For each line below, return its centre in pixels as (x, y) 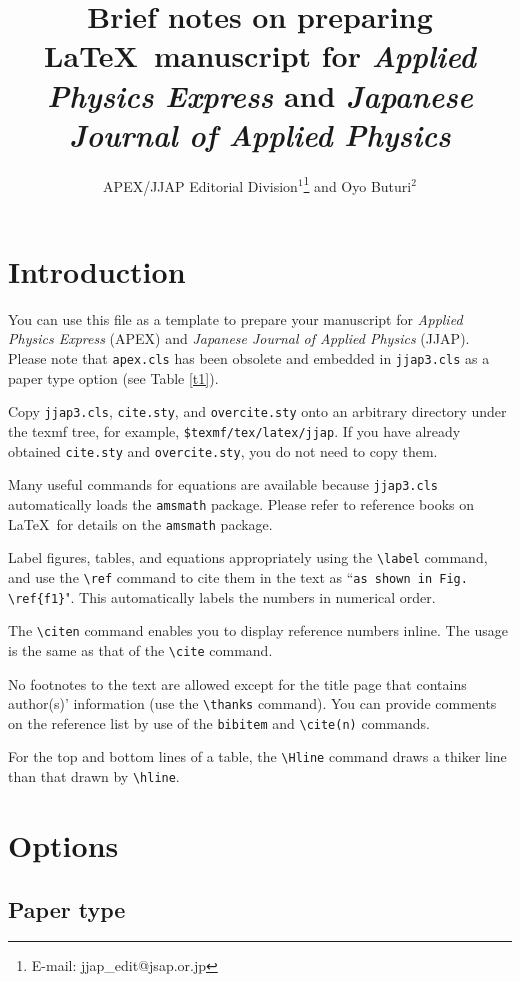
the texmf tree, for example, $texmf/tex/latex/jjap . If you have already (234, 430)
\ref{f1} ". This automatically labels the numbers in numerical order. (222, 596)
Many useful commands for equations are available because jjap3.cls (223, 484)
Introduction (97, 270)
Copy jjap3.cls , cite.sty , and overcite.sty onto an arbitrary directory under (257, 411)
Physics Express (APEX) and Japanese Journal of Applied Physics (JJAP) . (239, 338)
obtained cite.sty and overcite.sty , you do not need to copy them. (223, 450)
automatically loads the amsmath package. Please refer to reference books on (241, 503)
